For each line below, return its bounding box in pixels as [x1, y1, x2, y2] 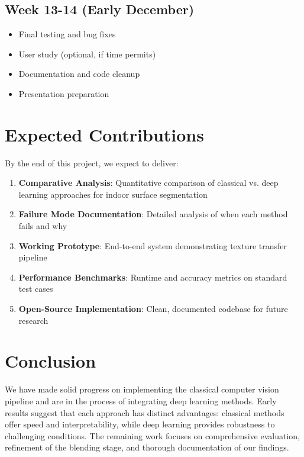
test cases [18, 282, 53, 295]
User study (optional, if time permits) [18, 47, 156, 60]
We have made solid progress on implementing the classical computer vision [5, 383, 279, 395]
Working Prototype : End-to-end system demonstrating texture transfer [18, 239, 287, 252]
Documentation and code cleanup [18, 67, 140, 80]
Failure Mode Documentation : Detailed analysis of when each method [18, 208, 288, 220]
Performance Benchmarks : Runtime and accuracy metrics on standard [18, 271, 287, 283]
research [18, 314, 48, 326]
